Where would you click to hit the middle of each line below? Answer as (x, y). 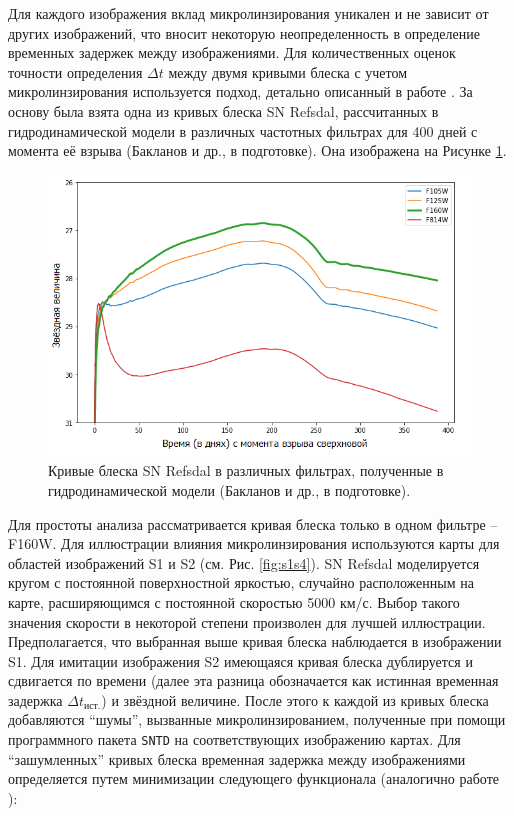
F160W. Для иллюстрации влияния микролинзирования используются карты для (254, 543)
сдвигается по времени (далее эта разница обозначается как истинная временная (253, 680)
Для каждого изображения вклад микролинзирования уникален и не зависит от (248, 13)
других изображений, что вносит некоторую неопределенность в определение (244, 32)
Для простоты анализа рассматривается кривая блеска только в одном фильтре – (253, 523)
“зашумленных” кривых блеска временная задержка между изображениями (237, 758)
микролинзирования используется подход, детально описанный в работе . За (240, 91)
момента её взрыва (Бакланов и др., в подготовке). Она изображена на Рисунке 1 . (257, 150)
